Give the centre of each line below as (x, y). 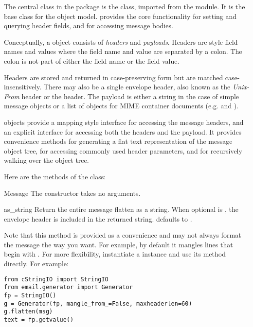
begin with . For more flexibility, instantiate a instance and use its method (115, 254)
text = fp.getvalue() (39, 319)
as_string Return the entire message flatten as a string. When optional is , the (121, 209)
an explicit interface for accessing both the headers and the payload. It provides (123, 131)
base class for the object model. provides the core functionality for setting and (120, 16)
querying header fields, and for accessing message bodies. (89, 26)
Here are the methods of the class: (55, 176)
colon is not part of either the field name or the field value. (92, 60)
